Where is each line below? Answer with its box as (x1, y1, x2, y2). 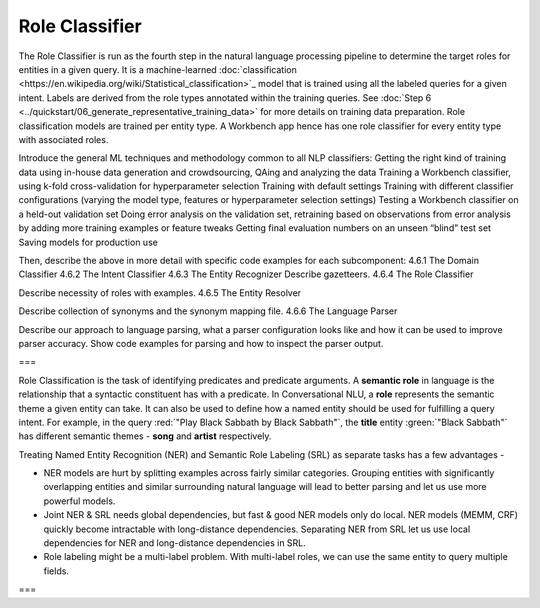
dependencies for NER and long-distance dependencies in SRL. (43, 537, 307, 549)
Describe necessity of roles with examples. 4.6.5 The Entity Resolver (18, 286, 302, 299)
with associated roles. (18, 133, 109, 145)
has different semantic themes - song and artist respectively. (18, 430, 272, 442)
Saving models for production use (18, 236, 159, 248)
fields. (43, 565, 70, 577)
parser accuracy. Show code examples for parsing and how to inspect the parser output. (18, 337, 384, 349)
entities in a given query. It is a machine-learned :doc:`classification (18, 63, 297, 75)
